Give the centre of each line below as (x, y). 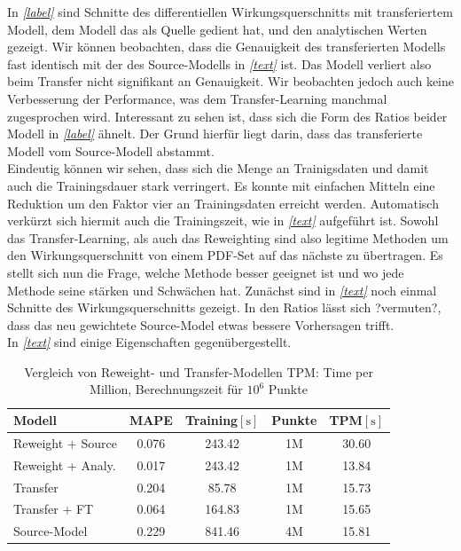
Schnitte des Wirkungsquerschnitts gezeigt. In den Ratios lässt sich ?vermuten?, (224, 307)
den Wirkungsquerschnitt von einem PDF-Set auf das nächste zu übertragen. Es (225, 255)
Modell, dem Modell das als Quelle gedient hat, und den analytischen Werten (217, 29)
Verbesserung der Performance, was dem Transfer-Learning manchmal (197, 98)
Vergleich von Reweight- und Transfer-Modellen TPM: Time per (199, 371)
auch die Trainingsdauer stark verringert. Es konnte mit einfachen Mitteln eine (221, 185)
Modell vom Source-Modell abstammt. (111, 150)
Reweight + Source (65, 442)
